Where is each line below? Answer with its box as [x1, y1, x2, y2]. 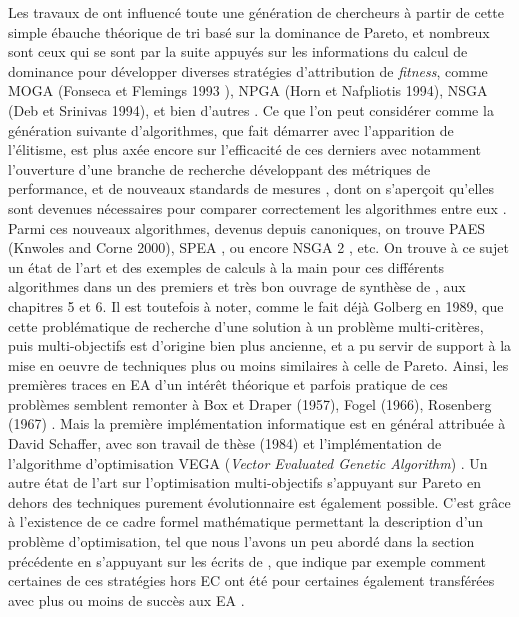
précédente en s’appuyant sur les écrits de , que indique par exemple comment [8, 550, 486, 571]
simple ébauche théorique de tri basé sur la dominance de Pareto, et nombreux [8, 21, 490, 42]
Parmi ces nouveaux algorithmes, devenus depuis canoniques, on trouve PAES [8, 217, 486, 238]
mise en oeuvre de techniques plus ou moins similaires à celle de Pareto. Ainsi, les [8, 354, 509, 375]
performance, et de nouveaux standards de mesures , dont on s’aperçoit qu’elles [8, 178, 494, 199]
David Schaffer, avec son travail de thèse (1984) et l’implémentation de [8, 433, 442, 454]
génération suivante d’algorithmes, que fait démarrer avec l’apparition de [8, 119, 454, 140]
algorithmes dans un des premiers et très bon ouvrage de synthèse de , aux [8, 276, 466, 297]
